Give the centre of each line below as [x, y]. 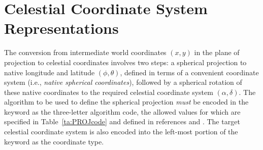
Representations [61, 28]
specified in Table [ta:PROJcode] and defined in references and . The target [122, 121]
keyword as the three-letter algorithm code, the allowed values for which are [122, 111]
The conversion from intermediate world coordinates [85, 52]
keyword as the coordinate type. [54, 141]
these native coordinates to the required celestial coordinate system [109, 92]
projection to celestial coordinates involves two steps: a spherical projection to [125, 62]
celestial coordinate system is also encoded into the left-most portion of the [121, 132]
